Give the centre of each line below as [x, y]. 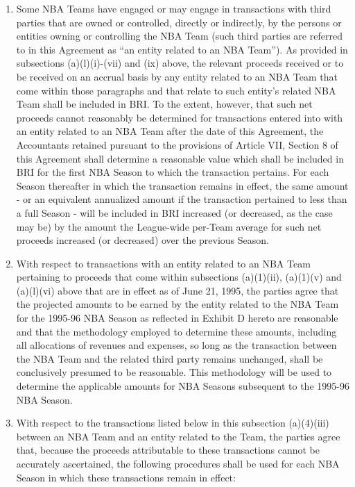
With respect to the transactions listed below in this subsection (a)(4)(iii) [173, 423]
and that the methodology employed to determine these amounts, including [176, 331]
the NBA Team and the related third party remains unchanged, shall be [170, 358]
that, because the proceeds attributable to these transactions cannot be [168, 450]
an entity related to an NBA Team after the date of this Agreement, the [170, 131]
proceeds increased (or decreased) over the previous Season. [142, 240]
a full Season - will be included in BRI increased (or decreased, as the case [174, 212]
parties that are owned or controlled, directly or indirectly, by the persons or [179, 22]
